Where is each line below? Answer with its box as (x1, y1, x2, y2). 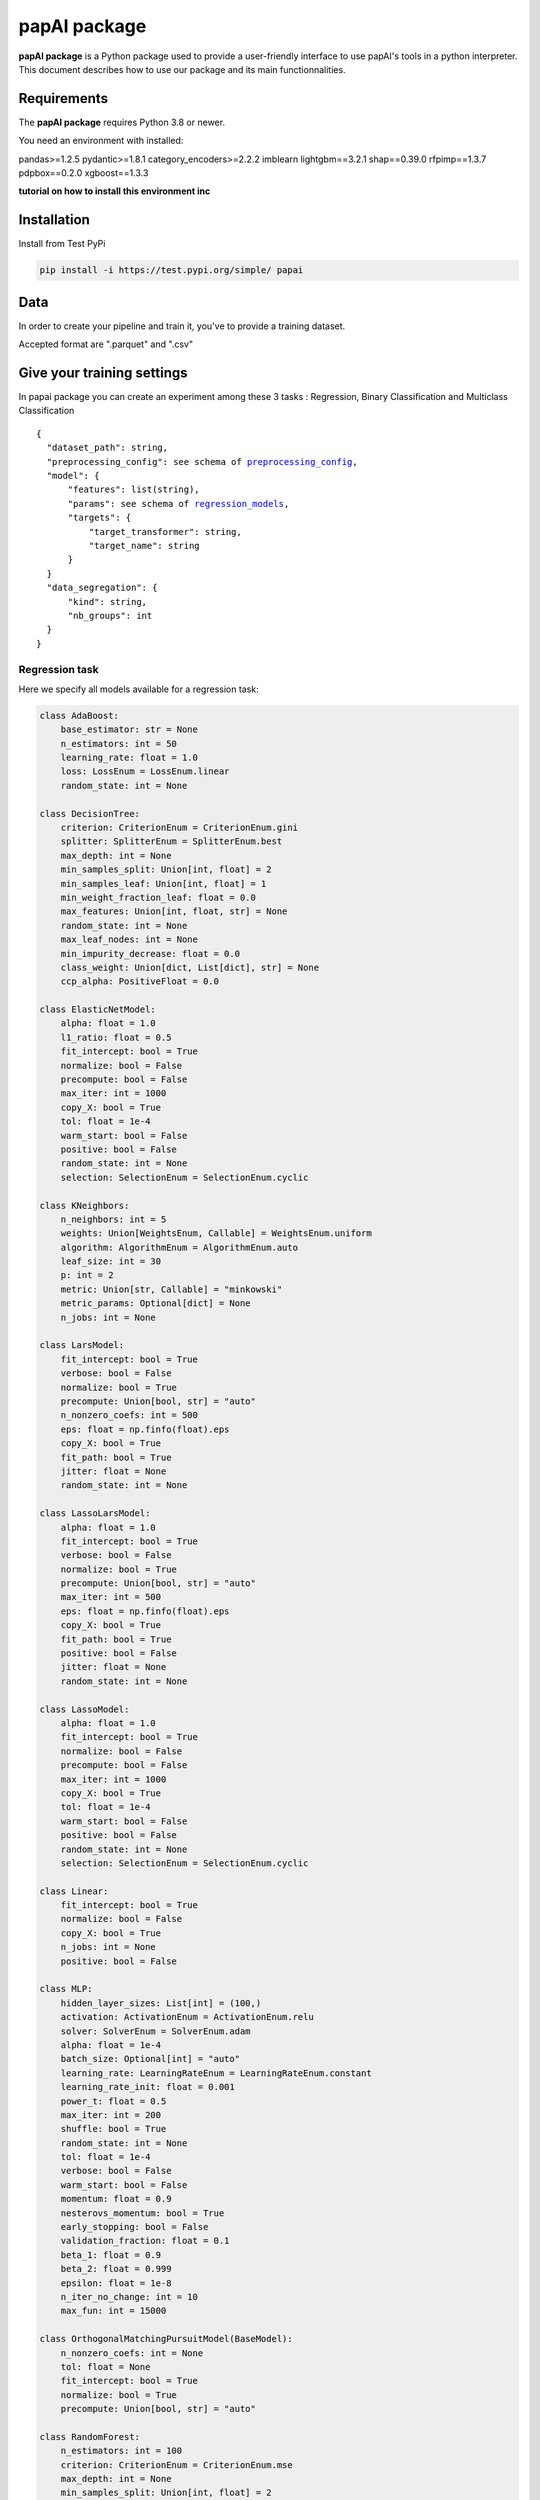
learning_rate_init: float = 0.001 (60, 2081, 235, 2093)
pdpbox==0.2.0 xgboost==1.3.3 (18, 167, 149, 179)
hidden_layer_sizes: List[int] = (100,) (60, 1997, 262, 2009)
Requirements (18, 90, 109, 107)
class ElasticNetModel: (39, 1004, 157, 1015)
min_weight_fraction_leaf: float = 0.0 (60, 891, 257, 903)
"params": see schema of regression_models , (67, 498, 290, 509)
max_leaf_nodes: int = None (60, 934, 199, 945)
